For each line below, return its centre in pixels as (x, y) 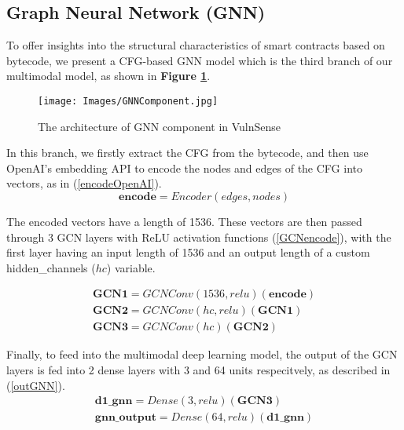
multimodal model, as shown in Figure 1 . (108, 76)
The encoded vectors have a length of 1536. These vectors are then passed (184, 222)
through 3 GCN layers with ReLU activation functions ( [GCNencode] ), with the (199, 237)
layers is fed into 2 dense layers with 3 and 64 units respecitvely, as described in (198, 370)
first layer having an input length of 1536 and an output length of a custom (188, 252)
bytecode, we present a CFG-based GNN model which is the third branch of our (200, 60)
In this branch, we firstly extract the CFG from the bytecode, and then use (187, 153)
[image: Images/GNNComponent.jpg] (128, 101)
